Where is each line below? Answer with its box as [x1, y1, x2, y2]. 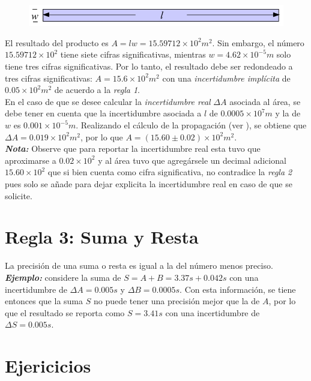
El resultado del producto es [5, 36, 109, 49]
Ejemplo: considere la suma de [5, 271, 121, 283]
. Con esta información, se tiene [180, 283, 296, 295]
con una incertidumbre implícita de [162, 71, 291, 84]
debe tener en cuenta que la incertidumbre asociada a [5, 107, 202, 119]
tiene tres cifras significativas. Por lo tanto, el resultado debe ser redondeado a [5, 60, 293, 73]
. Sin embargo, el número [212, 36, 304, 49]
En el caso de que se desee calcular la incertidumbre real [5, 95, 211, 107]
